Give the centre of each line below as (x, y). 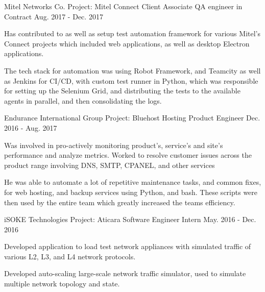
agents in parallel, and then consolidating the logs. (83, 100)
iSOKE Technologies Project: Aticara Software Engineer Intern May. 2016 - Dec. (130, 219)
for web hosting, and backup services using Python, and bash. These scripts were (131, 192)
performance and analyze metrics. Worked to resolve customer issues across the (128, 155)
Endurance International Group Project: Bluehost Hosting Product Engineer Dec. (132, 118)
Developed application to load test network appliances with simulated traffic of (128, 246)
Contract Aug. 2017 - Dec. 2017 (54, 16)
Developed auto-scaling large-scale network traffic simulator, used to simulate (125, 273)
